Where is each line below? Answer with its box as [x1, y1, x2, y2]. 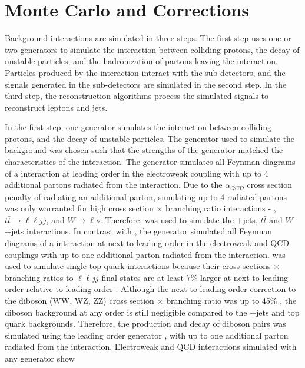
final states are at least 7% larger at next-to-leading [101, 271, 289, 283]
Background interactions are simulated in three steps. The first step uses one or [5, 32, 291, 44]
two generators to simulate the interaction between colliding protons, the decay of [5, 43, 300, 55]
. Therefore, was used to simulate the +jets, [100, 213, 258, 226]
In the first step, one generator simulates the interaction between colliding [5, 121, 272, 133]
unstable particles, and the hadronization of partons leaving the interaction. [5, 55, 279, 67]
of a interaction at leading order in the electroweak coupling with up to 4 [5, 167, 268, 179]
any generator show [5, 352, 75, 364]
